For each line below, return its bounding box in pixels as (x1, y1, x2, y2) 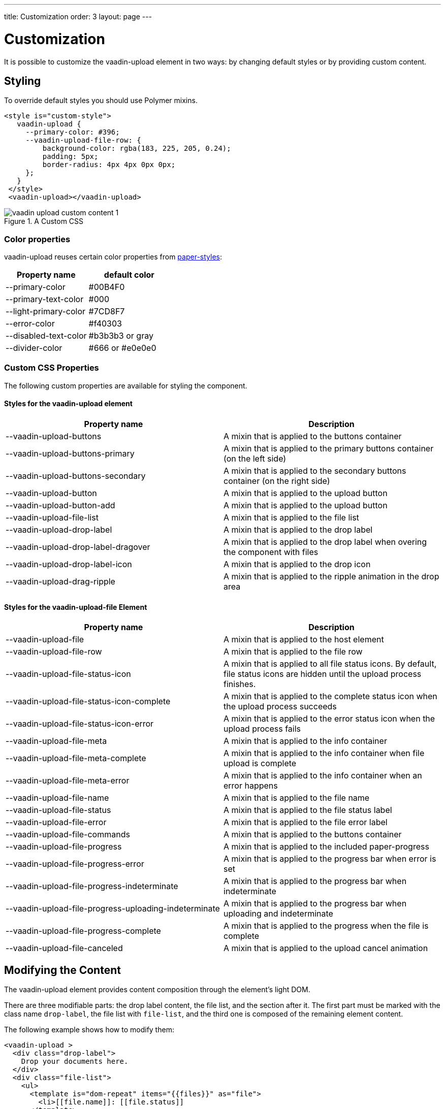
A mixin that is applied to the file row (224, 646, 363, 657)
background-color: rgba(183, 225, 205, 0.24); (42, 144, 231, 153)
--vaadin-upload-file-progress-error (6, 859, 144, 869)
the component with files (224, 547, 319, 558)
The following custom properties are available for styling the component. (4, 381, 247, 390)
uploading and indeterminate (224, 908, 333, 919)
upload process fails (224, 724, 301, 734)
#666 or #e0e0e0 (88, 343, 156, 353)
